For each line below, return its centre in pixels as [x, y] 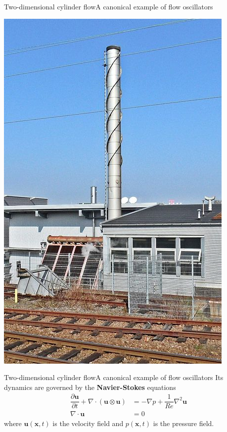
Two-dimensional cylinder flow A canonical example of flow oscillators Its [114, 377]
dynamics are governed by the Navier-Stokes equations [90, 387]
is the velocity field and [88, 423]
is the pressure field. [183, 423]
